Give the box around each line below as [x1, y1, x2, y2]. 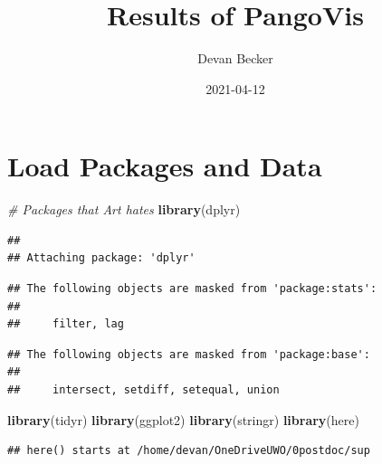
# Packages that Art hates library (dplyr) [7, 200, 241, 219]
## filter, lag [7, 317, 124, 331]
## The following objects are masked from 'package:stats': [7, 282, 377, 296]
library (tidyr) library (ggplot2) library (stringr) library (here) [7, 410, 359, 429]
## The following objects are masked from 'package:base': [7, 347, 370, 361]
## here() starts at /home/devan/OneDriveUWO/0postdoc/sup [7, 444, 370, 458]
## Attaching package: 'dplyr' [7, 251, 196, 265]
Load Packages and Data [7, 147, 322, 185]
